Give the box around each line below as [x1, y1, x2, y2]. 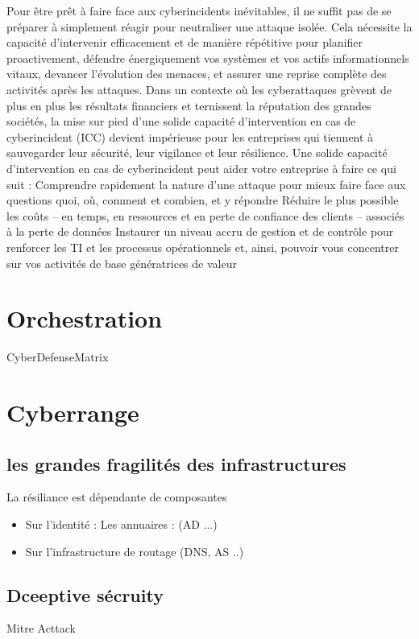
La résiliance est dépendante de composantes [6, 489, 227, 505]
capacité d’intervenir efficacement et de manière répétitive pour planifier [6, 34, 363, 51]
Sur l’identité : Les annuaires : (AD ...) [25, 515, 218, 532]
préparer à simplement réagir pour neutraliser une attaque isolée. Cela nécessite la [6, 18, 413, 35]
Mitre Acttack [6, 620, 76, 637]
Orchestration [6, 302, 163, 335]
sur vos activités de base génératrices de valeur [6, 254, 237, 271]
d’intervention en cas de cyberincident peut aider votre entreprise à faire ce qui [6, 159, 396, 176]
